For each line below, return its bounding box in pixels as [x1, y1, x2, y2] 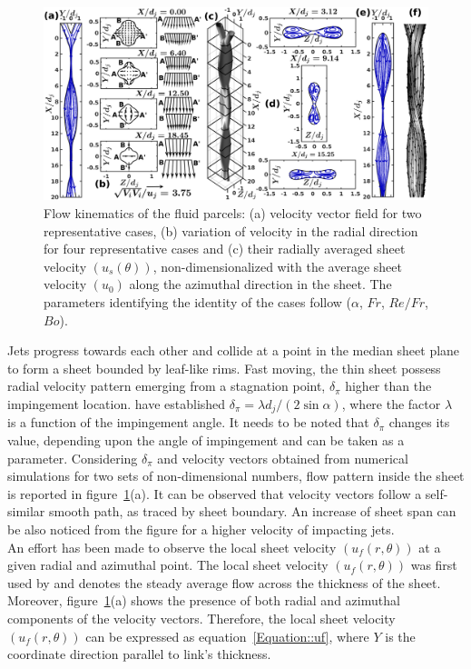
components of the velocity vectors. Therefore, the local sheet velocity [7, 608, 396, 627]
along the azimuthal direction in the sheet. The [129, 275, 392, 294]
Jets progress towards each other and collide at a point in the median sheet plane [7, 341, 460, 360]
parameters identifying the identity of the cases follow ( [44, 292, 352, 311]
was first [410, 555, 457, 574]
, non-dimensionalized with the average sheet [152, 256, 402, 275]
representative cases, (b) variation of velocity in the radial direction [44, 221, 418, 240]
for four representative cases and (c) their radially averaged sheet [44, 239, 406, 258]
